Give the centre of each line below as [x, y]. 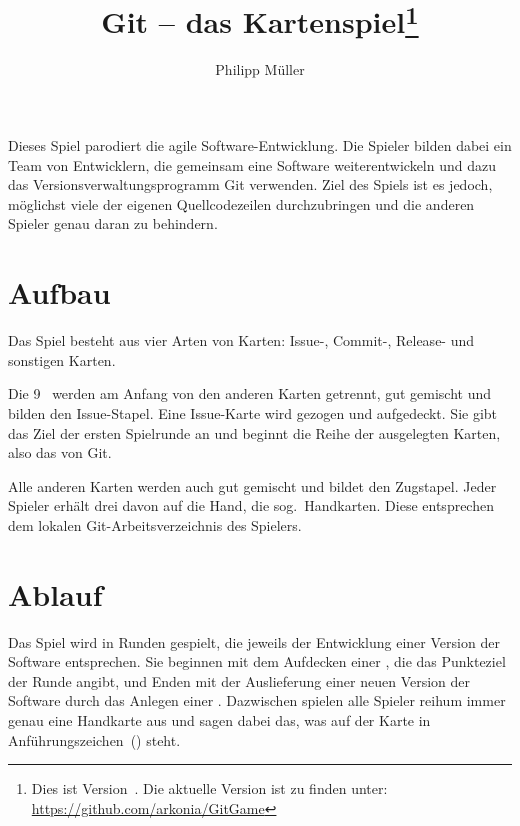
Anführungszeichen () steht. [94, 739]
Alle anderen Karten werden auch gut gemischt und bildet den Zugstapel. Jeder [252, 485]
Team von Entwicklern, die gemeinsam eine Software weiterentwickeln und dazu [252, 164]
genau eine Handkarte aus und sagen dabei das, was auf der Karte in [219, 719]
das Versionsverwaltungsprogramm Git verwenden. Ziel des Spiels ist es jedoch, [250, 184]
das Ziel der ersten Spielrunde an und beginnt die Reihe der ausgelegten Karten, [254, 432]
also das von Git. [60, 452]
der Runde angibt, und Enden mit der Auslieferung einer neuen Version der [239, 680]
